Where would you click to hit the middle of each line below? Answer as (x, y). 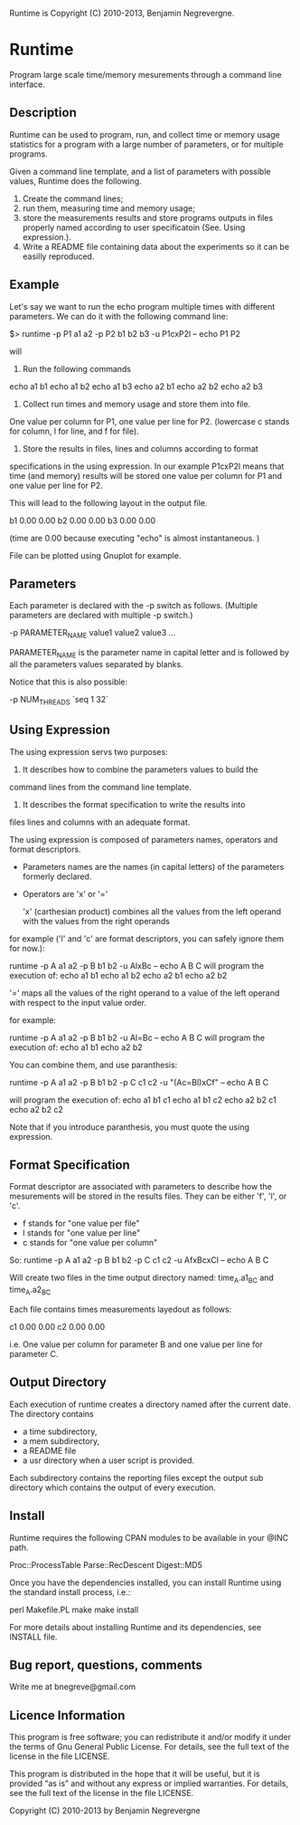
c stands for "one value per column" (90, 1243)
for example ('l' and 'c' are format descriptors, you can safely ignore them (147, 938)
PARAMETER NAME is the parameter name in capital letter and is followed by (150, 654)
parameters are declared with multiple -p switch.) (101, 616)
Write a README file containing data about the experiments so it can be (156, 246)
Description (43, 113)
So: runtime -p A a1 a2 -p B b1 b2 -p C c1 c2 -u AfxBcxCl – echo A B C (139, 1260)
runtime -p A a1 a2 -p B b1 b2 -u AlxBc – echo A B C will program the (137, 965)
